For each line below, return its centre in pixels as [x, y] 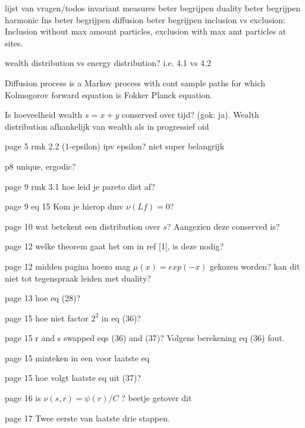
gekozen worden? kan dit [255, 266]
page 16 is [23, 398]
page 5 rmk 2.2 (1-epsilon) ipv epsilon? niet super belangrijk [115, 146]
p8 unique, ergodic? [40, 166]
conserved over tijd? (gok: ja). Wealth [190, 115]
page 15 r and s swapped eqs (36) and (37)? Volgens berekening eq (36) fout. [145, 338]
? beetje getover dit [157, 398]
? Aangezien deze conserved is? [223, 226]
